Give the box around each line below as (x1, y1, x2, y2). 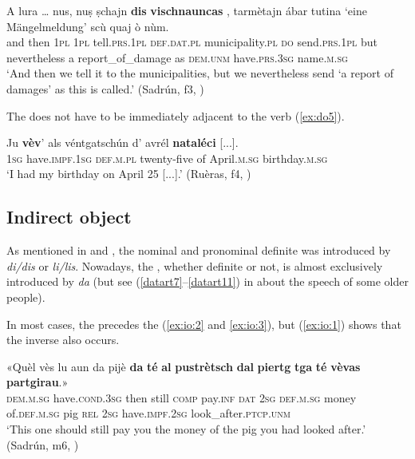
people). (6, 288, 45, 305)
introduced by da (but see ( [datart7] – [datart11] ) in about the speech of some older (6, 273, 409, 290)
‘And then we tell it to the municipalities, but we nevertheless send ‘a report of (6, 65, 393, 81)
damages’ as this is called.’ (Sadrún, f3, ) (6, 80, 204, 97)
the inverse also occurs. (6, 331, 120, 348)
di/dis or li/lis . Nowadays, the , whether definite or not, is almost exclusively (6, 257, 383, 274)
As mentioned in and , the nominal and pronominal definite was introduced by (6, 242, 391, 259)
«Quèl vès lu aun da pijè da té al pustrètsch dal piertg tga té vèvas (6, 358, 361, 374)
